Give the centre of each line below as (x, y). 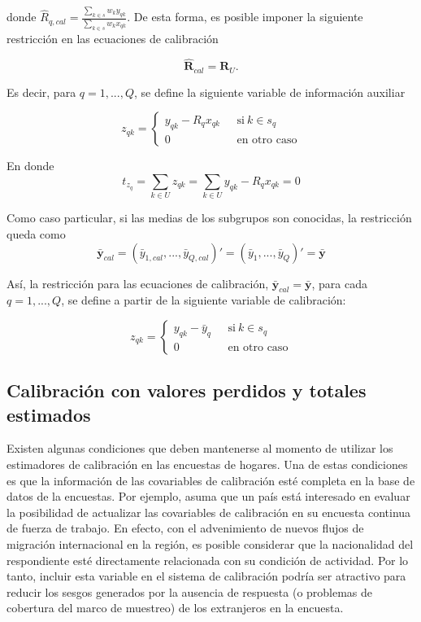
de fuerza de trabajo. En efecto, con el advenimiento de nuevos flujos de (185, 528)
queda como (36, 233)
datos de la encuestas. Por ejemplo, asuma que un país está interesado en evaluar (208, 496)
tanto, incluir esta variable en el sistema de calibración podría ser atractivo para (206, 576)
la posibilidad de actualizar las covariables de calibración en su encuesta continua (209, 512)
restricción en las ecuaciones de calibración (113, 38)
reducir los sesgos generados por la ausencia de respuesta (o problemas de (190, 591)
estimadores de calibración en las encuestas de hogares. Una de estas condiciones (207, 464)
